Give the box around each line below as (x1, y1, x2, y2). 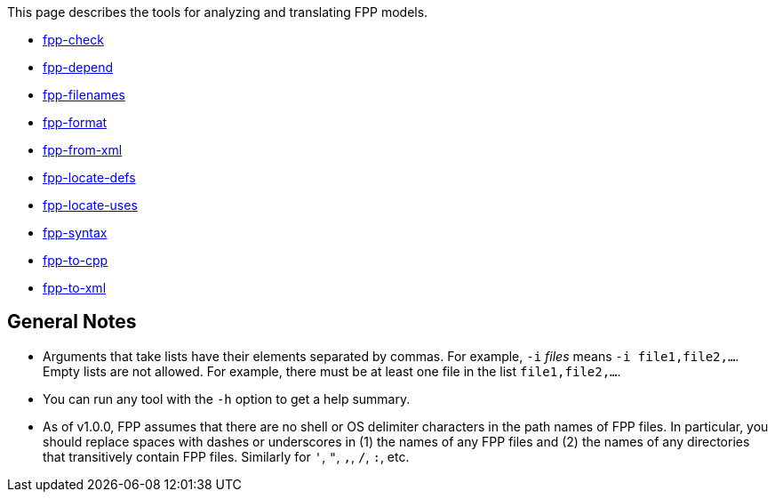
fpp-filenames (43, 87, 125, 102)
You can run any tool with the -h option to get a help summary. (43, 390, 411, 406)
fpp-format (43, 115, 108, 130)
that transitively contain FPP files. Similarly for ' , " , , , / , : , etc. (43, 448, 410, 464)
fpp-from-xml (43, 142, 123, 157)
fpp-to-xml (43, 280, 107, 295)
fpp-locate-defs (43, 170, 136, 185)
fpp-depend (43, 60, 114, 75)
